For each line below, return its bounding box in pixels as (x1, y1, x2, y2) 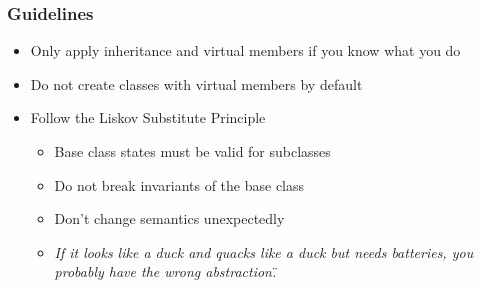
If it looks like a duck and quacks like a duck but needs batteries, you (54, 241, 474, 262)
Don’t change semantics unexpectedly (54, 208, 285, 229)
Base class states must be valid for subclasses (54, 141, 331, 161)
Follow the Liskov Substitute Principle (30, 107, 266, 128)
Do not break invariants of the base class (54, 174, 305, 195)
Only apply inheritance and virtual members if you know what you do (30, 40, 461, 61)
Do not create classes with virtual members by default (30, 73, 363, 94)
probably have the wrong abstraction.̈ (54, 261, 277, 282)
